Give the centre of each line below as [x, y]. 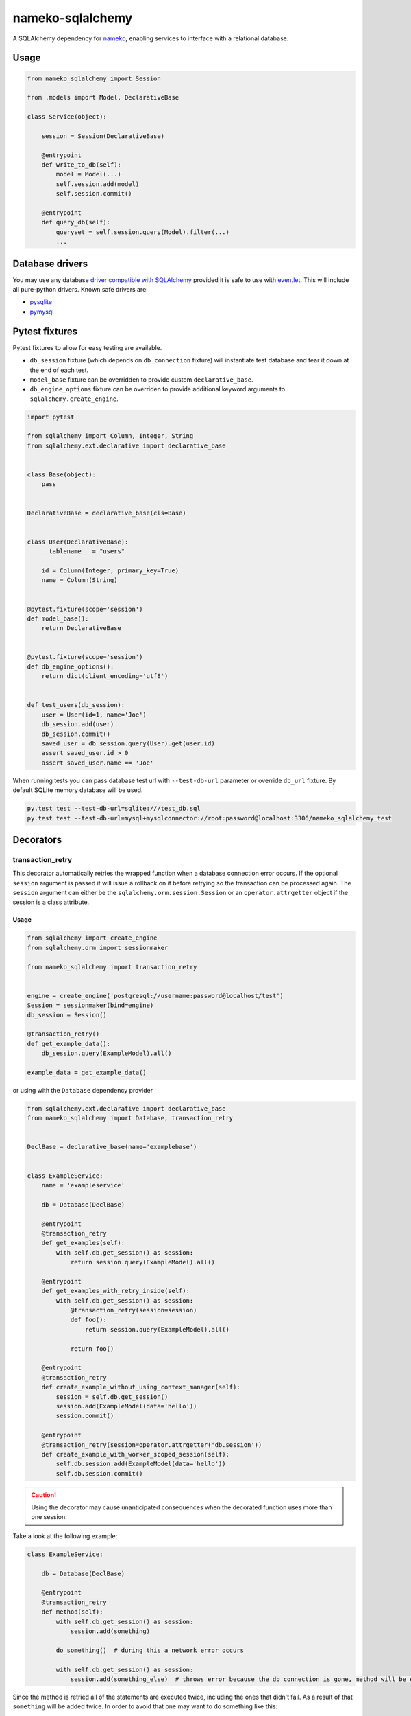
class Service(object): [67, 117]
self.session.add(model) [98, 184]
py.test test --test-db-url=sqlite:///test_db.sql [114, 809]
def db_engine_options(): [71, 666]
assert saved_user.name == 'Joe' [98, 763]
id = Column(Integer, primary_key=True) [110, 570]
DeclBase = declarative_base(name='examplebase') [112, 1147]
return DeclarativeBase [81, 628]
